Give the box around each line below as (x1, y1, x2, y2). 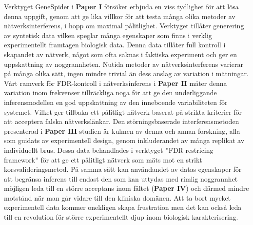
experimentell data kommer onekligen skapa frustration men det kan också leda (4, 202, 242, 212)
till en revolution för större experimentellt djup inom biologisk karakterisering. (4, 212, 238, 222)
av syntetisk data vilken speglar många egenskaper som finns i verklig (4, 30, 212, 40)
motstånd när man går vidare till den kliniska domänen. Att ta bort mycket (4, 192, 231, 203)
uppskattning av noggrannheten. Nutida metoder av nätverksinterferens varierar (4, 59, 243, 69)
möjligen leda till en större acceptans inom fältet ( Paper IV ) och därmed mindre (4, 183, 249, 193)
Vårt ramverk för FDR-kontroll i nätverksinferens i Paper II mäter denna (4, 78, 227, 88)
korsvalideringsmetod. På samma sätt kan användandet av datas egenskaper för (4, 164, 242, 174)
